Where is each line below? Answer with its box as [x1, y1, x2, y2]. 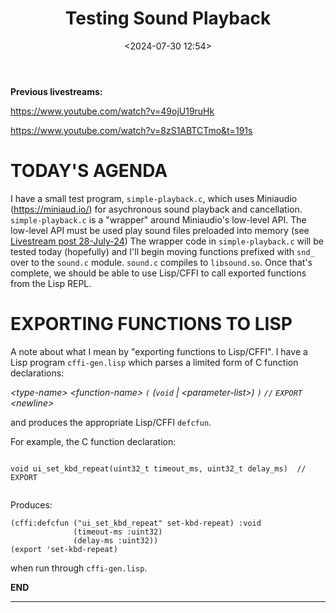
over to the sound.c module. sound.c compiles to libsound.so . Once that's [10, 256, 313, 268]
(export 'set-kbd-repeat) [10, 544, 118, 554]
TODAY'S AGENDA [10, 160, 168, 182]
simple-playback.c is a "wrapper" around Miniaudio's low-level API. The [10, 213, 307, 226]
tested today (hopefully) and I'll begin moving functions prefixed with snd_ [10, 245, 315, 257]
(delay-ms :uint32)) [73, 535, 159, 546]
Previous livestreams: [10, 85, 103, 97]
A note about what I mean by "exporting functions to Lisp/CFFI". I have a [10, 345, 308, 357]
